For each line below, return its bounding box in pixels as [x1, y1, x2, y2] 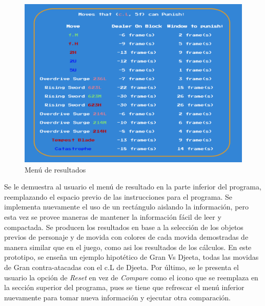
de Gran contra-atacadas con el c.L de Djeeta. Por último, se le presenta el [4, 262, 239, 272]
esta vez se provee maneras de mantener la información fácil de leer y [4, 212, 221, 222]
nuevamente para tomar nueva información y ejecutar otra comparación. [4, 292, 231, 302]
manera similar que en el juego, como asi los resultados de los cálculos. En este [4, 241, 252, 252]
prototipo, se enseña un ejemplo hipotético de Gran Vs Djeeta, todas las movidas [4, 252, 259, 262]
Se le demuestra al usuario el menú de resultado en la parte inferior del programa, [4, 181, 261, 192]
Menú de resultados [25, 164, 86, 175]
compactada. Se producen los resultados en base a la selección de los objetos [4, 221, 243, 232]
